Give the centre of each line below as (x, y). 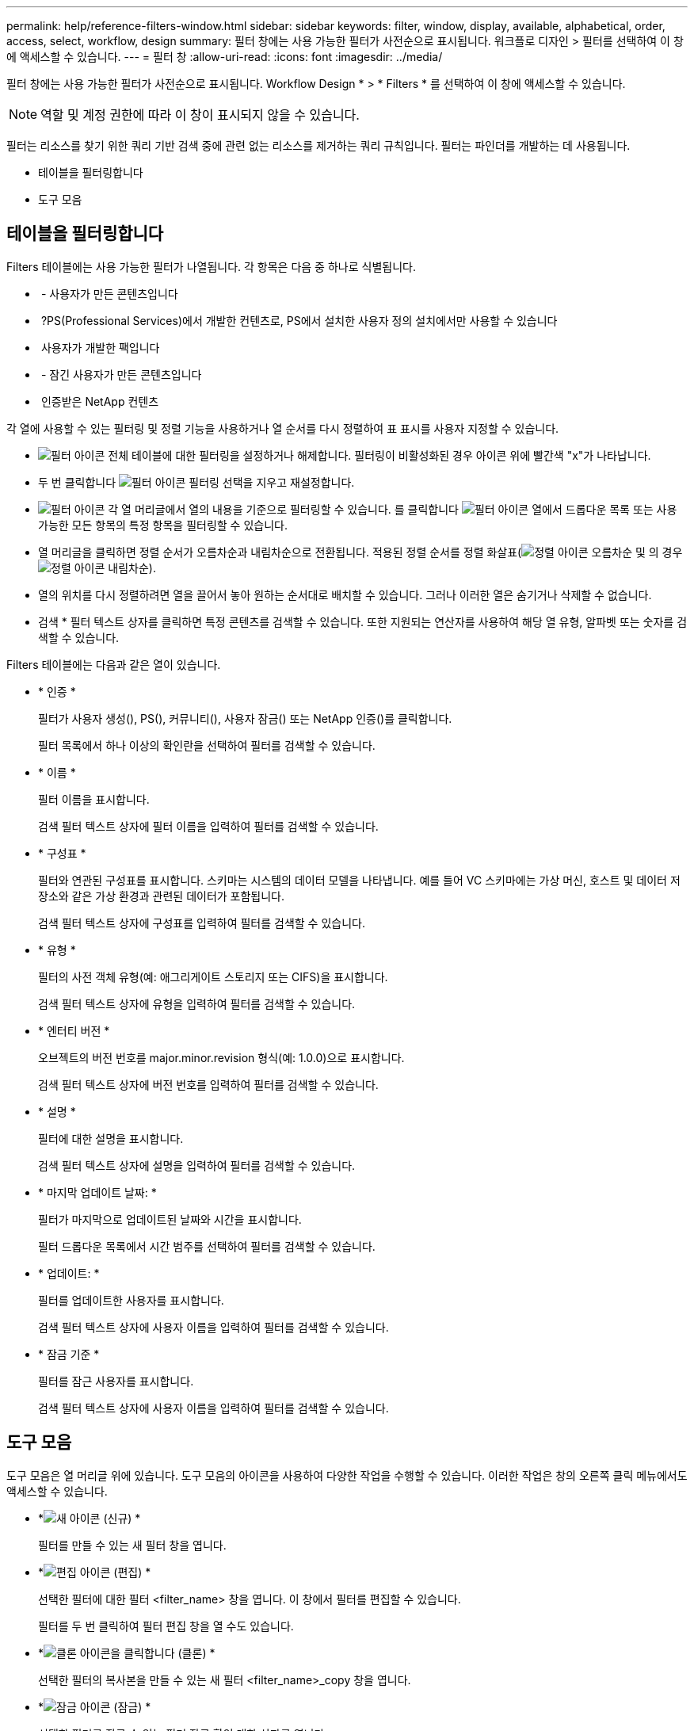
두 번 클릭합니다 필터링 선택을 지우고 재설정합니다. (196, 482)
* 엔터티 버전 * (74, 1030)
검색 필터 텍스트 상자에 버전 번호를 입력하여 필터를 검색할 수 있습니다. (208, 1084)
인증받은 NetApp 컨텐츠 (100, 401)
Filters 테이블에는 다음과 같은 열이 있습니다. (114, 664)
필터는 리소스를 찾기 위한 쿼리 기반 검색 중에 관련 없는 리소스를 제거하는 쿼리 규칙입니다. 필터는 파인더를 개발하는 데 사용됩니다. (318, 145)
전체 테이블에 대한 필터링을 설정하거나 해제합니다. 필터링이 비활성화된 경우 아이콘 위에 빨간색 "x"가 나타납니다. (379, 455)
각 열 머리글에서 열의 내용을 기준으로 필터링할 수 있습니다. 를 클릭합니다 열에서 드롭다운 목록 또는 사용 (393, 509)
